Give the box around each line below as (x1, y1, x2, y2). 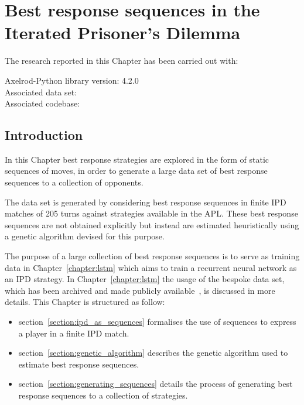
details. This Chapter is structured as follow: (5, 296, 165, 308)
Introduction (5, 126, 83, 144)
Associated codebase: (5, 97, 80, 109)
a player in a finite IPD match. (18, 327, 129, 339)
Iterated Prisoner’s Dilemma (5, 20, 241, 44)
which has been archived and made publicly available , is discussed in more (5, 284, 275, 296)
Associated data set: (5, 85, 77, 98)
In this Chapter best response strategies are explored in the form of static (5, 153, 269, 165)
